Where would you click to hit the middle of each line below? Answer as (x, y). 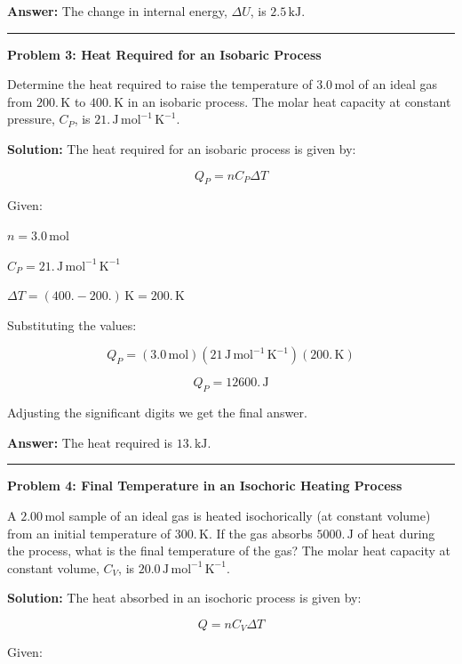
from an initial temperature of (89, 533)
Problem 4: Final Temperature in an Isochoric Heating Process (205, 486)
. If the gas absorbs (260, 533)
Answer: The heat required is (90, 442)
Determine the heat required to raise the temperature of (160, 84)
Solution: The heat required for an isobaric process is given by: (182, 148)
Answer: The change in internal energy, (117, 11)
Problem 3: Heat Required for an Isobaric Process (164, 54)
